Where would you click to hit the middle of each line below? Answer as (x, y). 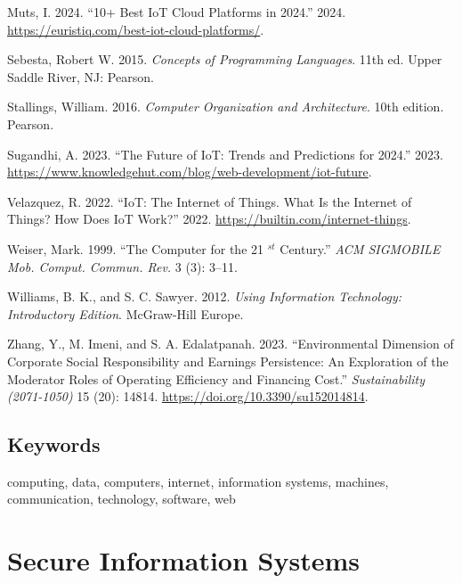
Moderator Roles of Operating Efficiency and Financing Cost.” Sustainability (216, 378)
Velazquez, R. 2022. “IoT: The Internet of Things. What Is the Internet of (210, 201)
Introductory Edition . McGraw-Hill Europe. (126, 313)
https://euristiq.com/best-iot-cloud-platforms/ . (136, 29)
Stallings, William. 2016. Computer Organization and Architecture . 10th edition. (226, 107)
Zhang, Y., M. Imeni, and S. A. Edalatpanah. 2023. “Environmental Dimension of (231, 344)
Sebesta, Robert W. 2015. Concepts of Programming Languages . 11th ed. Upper (225, 59)
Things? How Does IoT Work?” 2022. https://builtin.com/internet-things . (209, 219)
